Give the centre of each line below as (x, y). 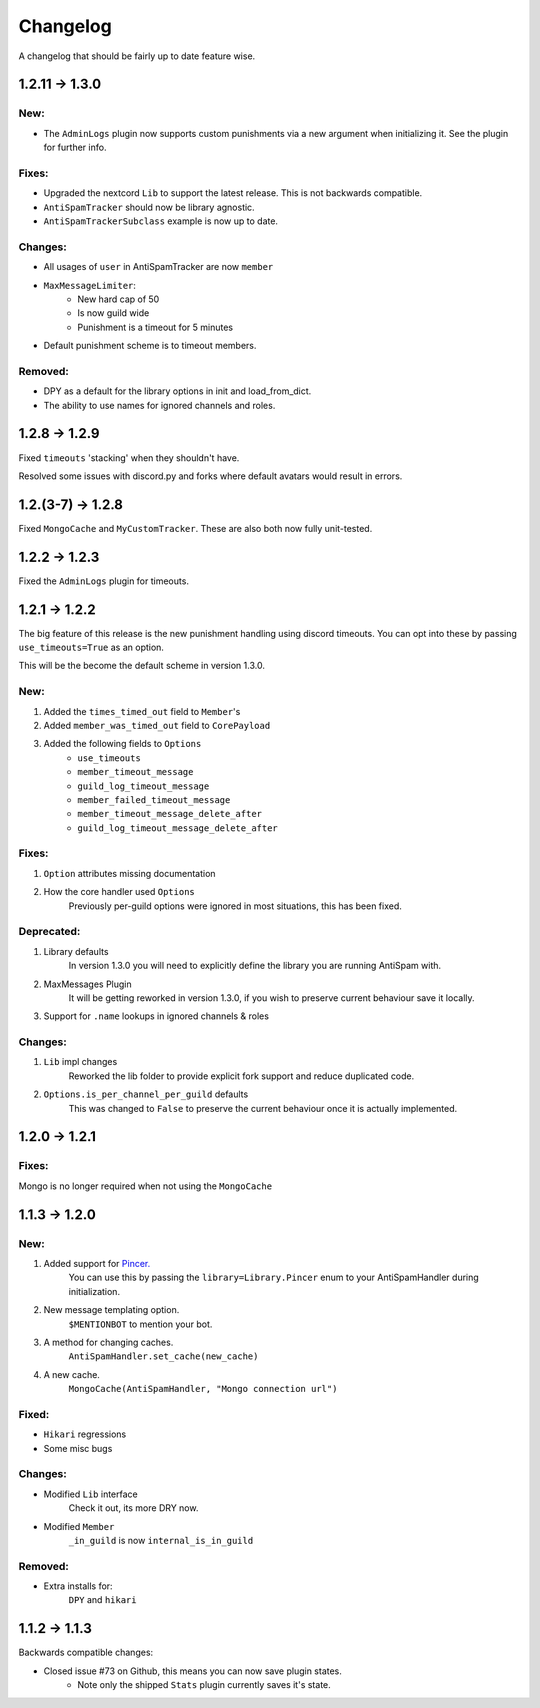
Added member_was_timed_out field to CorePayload (157, 725)
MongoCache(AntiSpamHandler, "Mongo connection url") (203, 1389)
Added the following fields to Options (122, 744)
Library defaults (76, 951)
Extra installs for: (78, 1586)
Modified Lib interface (91, 1494)
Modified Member (79, 1526)
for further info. (75, 147)
